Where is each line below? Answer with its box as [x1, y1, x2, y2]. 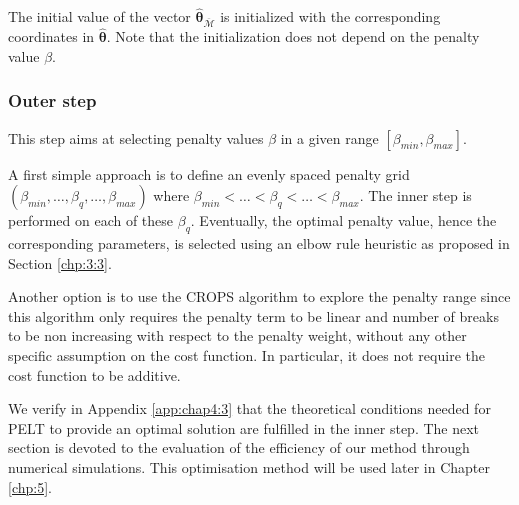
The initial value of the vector [8, 6, 191, 27]
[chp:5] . [8, 476, 52, 497]
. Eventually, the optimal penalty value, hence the [190, 210, 497, 231]
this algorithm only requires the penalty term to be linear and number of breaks [8, 305, 499, 326]
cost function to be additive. [8, 364, 181, 385]
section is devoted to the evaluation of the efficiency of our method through [8, 437, 470, 458]
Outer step [8, 88, 97, 113]
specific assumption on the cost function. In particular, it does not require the [8, 344, 485, 365]
